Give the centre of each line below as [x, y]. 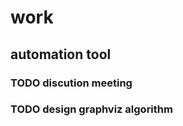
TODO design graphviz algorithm [91, 109]
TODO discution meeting [71, 83]
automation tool [61, 54]
